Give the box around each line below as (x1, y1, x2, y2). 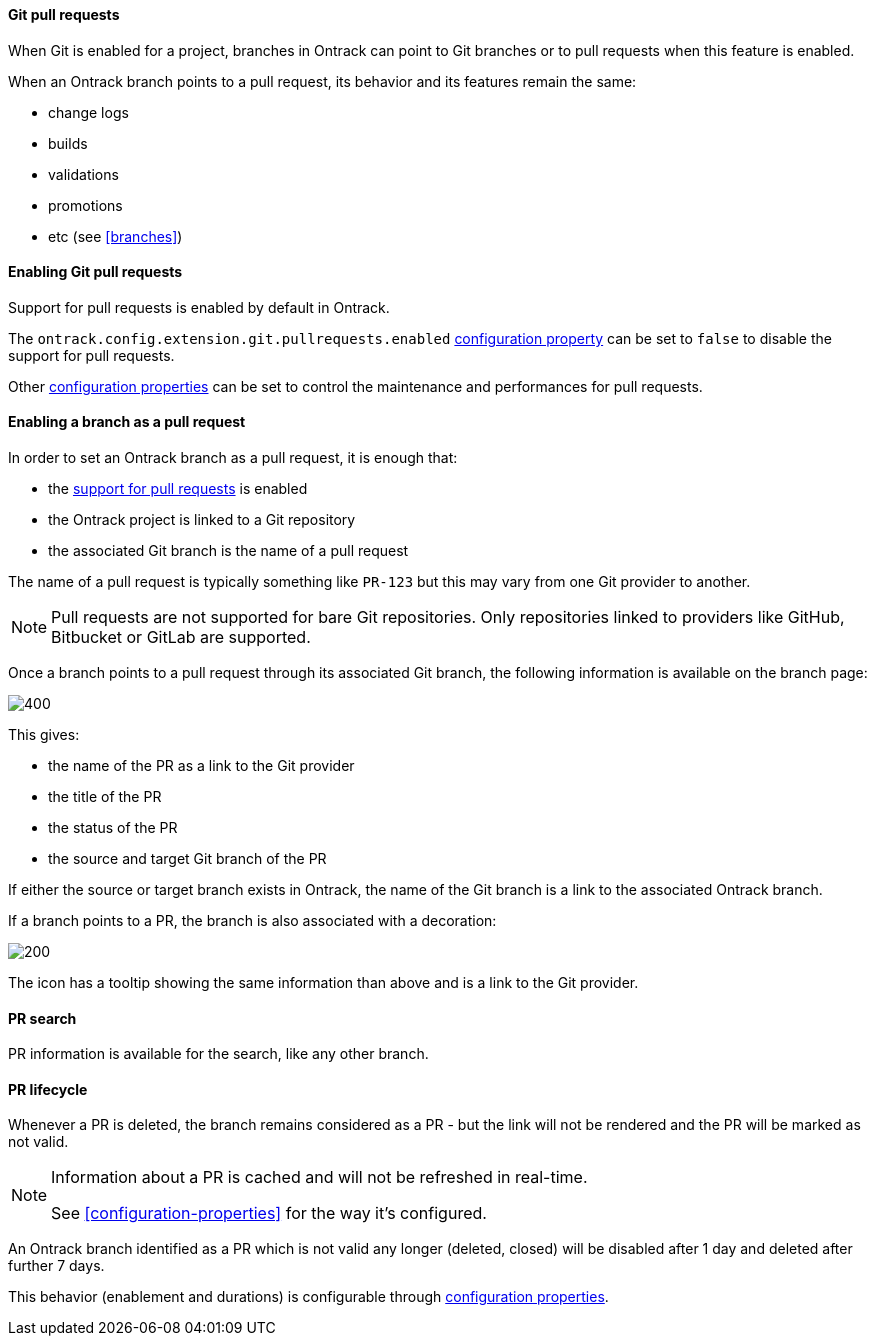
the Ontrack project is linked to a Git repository (48, 511, 356, 529)
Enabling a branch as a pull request (8, 413, 246, 431)
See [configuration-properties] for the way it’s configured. (51, 1203, 487, 1224)
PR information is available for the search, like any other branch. (8, 1045, 429, 1063)
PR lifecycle (8, 1080, 88, 1098)
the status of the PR (48, 819, 178, 837)
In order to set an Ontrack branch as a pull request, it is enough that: (8, 449, 458, 467)
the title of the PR (48, 788, 162, 806)
